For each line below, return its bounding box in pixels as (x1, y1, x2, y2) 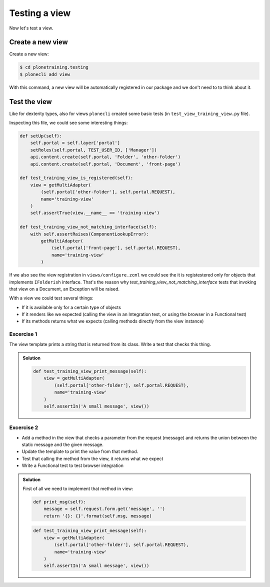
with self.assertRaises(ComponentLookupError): (30, 231, 149, 237)
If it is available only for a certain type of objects (21, 304, 121, 310)
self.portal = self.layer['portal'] (30, 140, 120, 146)
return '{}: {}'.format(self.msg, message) (43, 513, 152, 518)
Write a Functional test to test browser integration (21, 462, 124, 468)
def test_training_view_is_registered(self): (19, 175, 133, 181)
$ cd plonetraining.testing (19, 64, 88, 70)
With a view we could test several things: (9, 295, 93, 301)
